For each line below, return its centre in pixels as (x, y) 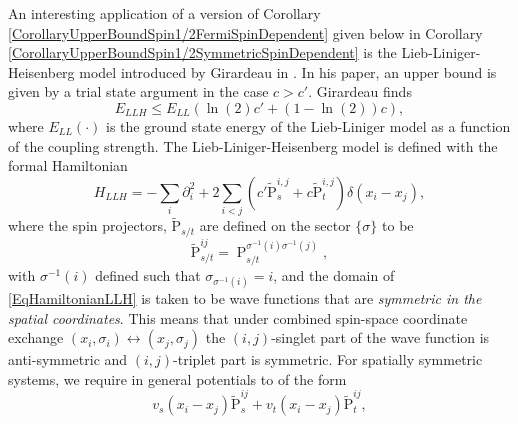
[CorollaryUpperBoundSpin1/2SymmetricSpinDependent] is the (202, 52)
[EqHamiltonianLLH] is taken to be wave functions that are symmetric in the (245, 298)
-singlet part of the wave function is (380, 337)
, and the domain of (334, 274)
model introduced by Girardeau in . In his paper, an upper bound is (288, 71)
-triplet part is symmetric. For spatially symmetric (328, 359)
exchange (36, 337)
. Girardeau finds (360, 91)
